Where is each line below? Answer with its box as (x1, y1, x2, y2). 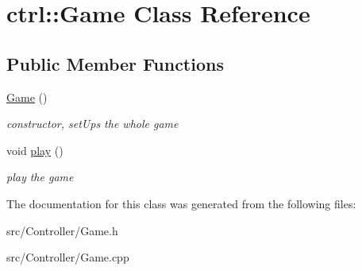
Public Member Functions (6, 51, 224, 75)
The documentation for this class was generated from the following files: (6, 195, 356, 211)
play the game (6, 168, 74, 185)
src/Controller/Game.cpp (6, 249, 129, 265)
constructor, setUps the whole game (6, 115, 179, 132)
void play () (6, 141, 64, 158)
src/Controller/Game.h (6, 222, 118, 238)
